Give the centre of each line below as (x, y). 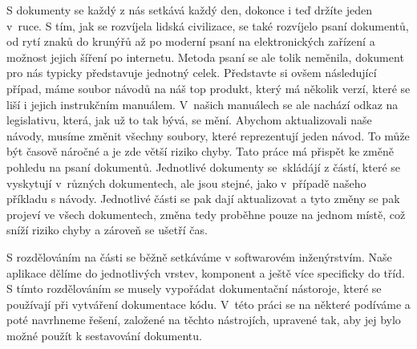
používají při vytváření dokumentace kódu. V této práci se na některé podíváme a (208, 304)
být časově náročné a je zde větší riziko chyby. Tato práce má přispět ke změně (200, 151)
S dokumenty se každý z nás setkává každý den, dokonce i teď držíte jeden (190, 10)
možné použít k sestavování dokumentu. (104, 335)
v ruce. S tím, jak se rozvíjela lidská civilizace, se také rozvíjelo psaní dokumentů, (208, 25)
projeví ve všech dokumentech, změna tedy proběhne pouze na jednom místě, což (206, 214)
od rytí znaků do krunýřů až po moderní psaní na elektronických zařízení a (191, 41)
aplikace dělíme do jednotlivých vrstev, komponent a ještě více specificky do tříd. (206, 272)
